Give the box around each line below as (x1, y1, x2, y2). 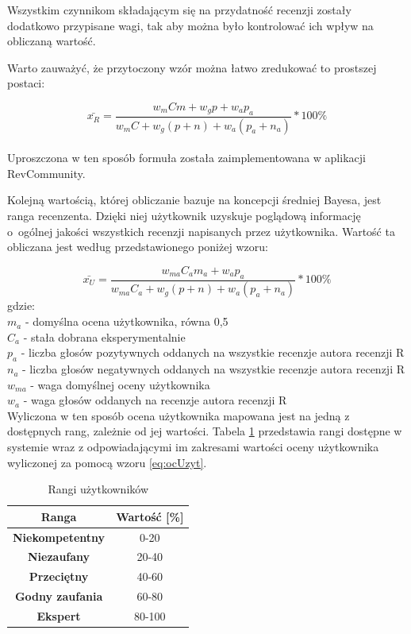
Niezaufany (28, 548, 90, 565)
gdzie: (7, 297, 35, 314)
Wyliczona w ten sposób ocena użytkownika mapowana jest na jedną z (7, 407, 350, 423)
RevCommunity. (7, 164, 86, 181)
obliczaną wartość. (7, 33, 96, 49)
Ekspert (36, 608, 81, 624)
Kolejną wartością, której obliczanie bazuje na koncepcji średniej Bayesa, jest (7, 191, 382, 208)
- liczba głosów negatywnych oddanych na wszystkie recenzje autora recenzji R (22, 361, 405, 377)
